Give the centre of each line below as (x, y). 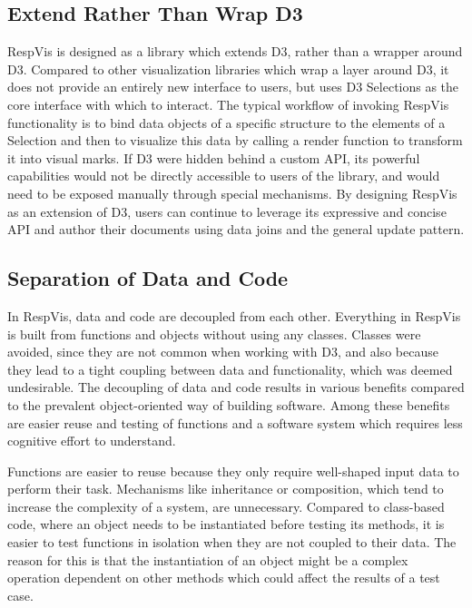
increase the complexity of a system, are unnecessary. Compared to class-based (226, 506)
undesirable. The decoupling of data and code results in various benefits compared (236, 387)
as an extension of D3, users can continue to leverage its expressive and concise (227, 211)
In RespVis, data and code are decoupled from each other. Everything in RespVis (234, 315)
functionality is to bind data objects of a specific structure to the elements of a (226, 122)
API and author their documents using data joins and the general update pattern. (236, 229)
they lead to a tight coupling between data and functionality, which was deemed (230, 369)
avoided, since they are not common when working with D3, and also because (223, 352)
